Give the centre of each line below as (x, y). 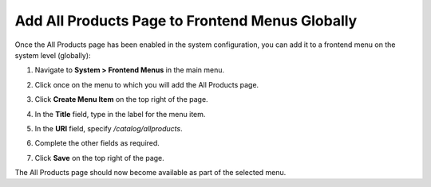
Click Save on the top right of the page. (100, 158)
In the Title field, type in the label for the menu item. (120, 114)
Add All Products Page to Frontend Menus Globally (186, 21)
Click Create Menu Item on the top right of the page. (121, 99)
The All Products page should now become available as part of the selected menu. (150, 173)
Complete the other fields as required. (97, 143)
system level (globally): (53, 55)
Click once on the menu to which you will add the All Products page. (147, 84)
